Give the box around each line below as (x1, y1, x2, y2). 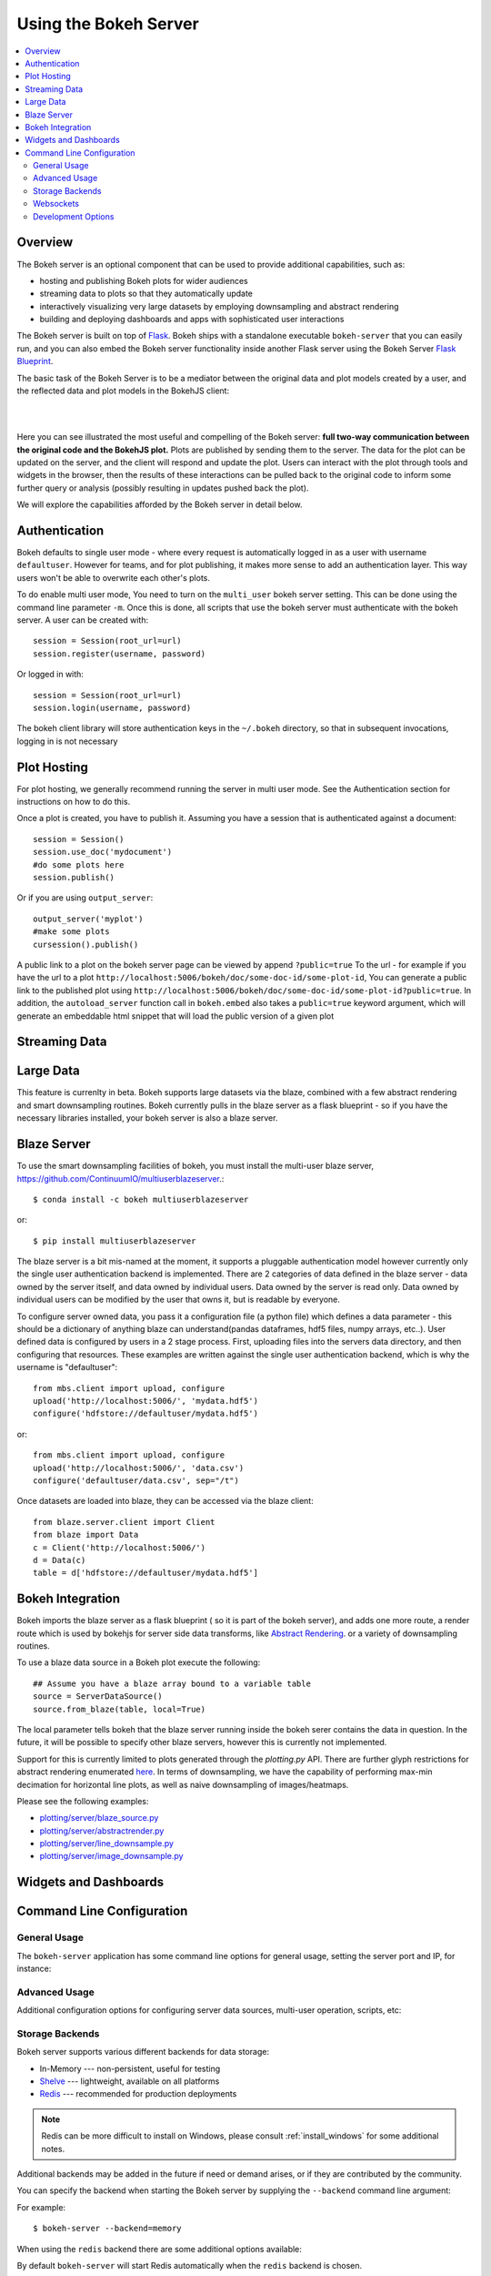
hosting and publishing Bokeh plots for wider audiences (39, 275, 249, 286)
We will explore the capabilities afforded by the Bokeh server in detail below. (16, 499, 304, 510)
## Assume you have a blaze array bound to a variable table (33, 1678, 311, 1689)
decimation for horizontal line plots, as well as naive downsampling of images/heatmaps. (16, 1779, 349, 1790)
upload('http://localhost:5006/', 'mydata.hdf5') (33, 1396, 259, 1406)
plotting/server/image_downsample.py (39, 1851, 184, 1862)
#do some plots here (33, 859, 125, 869)
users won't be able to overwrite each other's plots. (16, 572, 211, 583)
